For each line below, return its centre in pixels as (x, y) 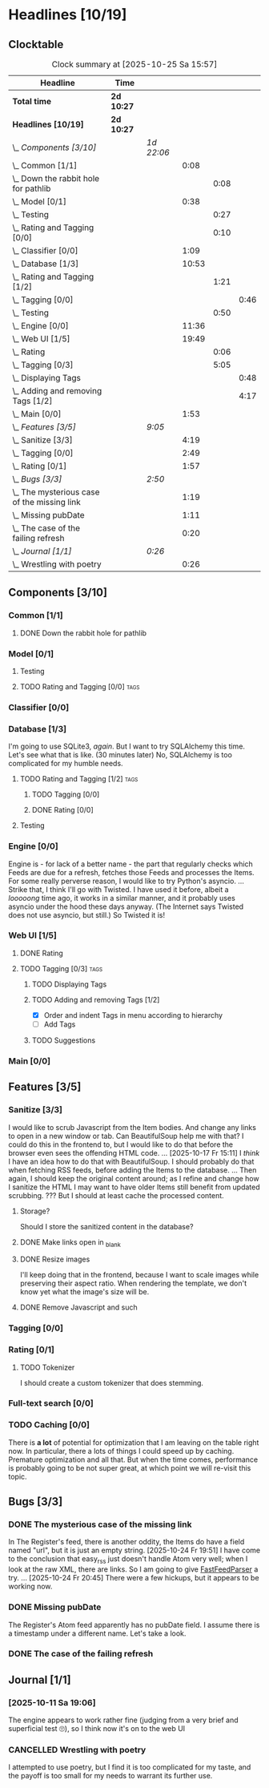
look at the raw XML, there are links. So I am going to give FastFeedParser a (133, 1569)
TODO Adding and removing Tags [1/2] (96, 999)
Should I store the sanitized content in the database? (106, 1226)
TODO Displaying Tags (69, 984)
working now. (30, 1586)
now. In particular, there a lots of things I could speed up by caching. (121, 1451)
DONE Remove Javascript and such (78, 1307)
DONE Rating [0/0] (62, 810)
